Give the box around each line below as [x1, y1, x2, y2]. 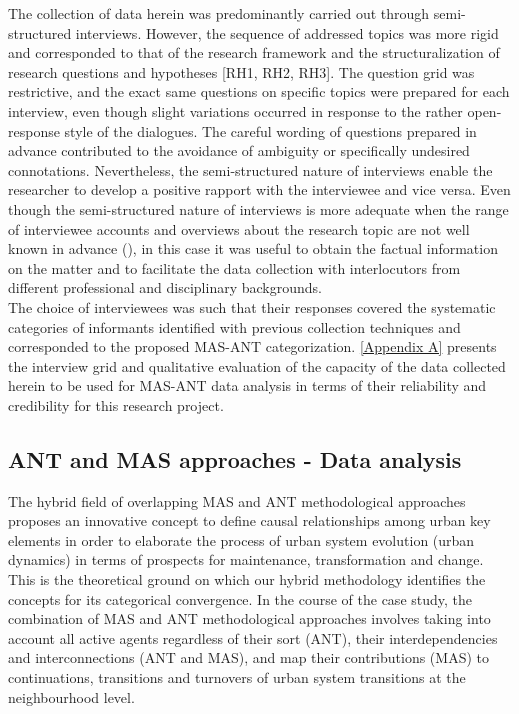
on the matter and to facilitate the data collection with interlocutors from [8, 257, 461, 278]
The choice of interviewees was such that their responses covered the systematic [8, 296, 496, 317]
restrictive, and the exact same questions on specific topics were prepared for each [8, 81, 510, 102]
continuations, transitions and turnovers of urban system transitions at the [8, 667, 466, 688]
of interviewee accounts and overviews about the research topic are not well [8, 218, 470, 239]
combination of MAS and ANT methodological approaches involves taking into [8, 608, 491, 629]
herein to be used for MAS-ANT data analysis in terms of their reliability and [8, 375, 487, 396]
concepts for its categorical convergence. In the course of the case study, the [8, 588, 473, 609]
